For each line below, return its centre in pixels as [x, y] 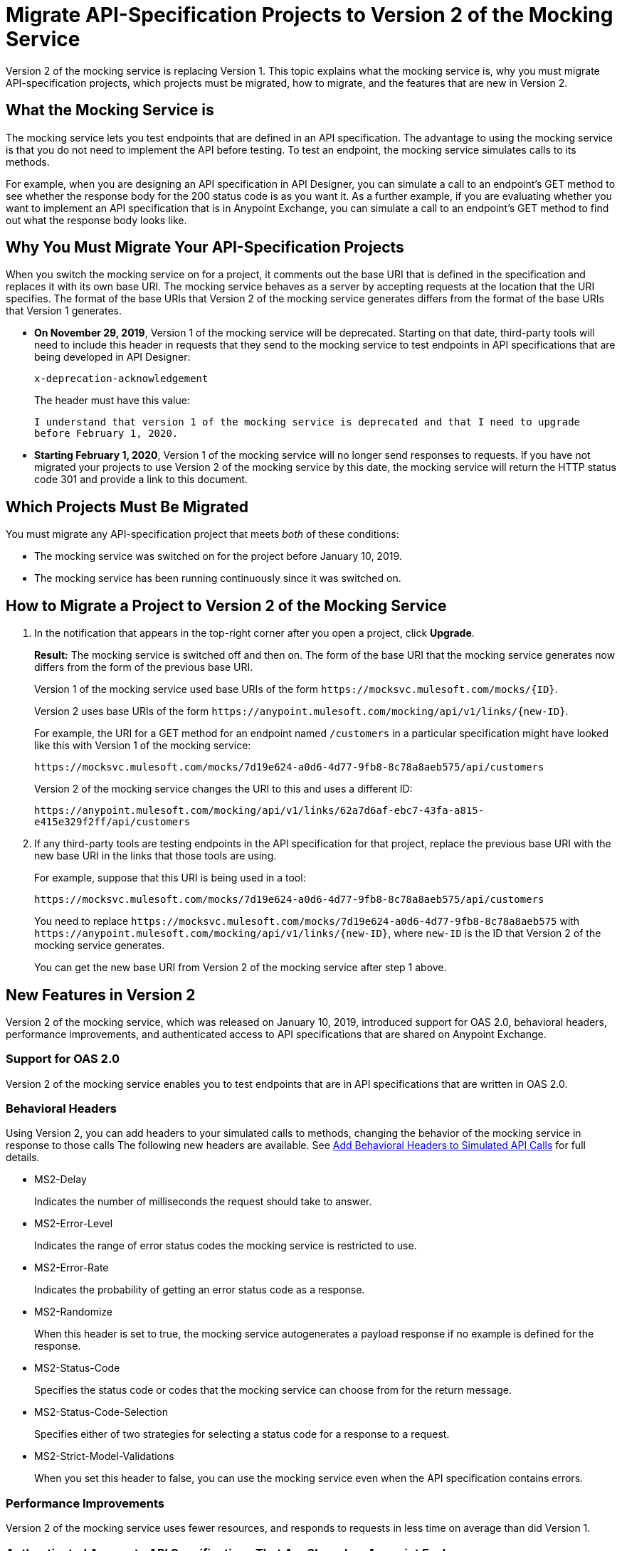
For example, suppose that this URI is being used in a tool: [170, 878]
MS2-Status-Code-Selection [101, 1412]
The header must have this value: [112, 401]
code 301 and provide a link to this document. [141, 480]
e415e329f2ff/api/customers [112, 822]
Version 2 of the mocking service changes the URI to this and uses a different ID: [223, 789]
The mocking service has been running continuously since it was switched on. [218, 578]
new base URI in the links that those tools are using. [155, 856]
